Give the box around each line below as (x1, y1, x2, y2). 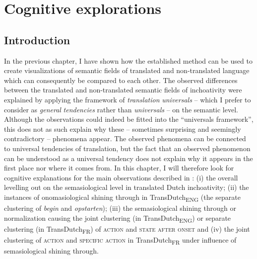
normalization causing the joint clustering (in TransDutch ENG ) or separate (4, 212, 231, 224)
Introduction (4, 32, 70, 47)
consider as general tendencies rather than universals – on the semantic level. (4, 104, 238, 114)
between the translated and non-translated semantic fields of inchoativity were (4, 85, 242, 95)
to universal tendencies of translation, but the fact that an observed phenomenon (4, 143, 251, 153)
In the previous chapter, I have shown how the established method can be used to (4, 55, 253, 66)
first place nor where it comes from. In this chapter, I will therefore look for (4, 163, 234, 173)
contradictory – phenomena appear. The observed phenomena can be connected (4, 133, 246, 144)
